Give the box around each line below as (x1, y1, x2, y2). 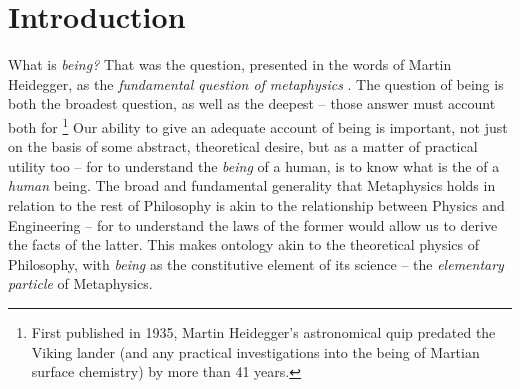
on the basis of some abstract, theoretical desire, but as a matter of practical (8, 136, 478, 157)
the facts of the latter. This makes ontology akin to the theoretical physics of (8, 234, 479, 255)
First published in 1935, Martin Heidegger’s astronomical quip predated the (31, 321, 496, 342)
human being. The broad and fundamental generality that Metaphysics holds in (8, 175, 496, 196)
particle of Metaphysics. (8, 273, 153, 294)
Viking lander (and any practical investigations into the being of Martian (31, 341, 480, 362)
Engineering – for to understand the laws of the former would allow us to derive (8, 214, 498, 235)
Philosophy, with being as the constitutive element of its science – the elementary (8, 253, 504, 274)
